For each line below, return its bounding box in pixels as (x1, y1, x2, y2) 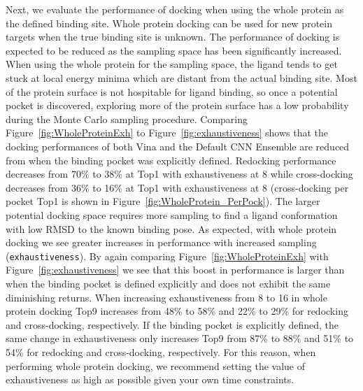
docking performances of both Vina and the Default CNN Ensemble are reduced (6, 138, 350, 153)
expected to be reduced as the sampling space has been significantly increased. (6, 43, 342, 57)
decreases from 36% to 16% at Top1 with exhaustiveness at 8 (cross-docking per (6, 180, 349, 194)
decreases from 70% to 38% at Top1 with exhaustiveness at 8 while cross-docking (6, 166, 353, 181)
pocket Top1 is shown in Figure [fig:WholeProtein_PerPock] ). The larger (6, 194, 320, 208)
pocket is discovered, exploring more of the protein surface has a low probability (6, 98, 349, 113)
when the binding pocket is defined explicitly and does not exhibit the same (6, 276, 331, 290)
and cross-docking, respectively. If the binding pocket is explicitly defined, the (6, 317, 339, 332)
